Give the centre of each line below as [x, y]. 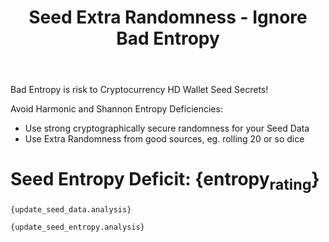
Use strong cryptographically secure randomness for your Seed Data [167, 128]
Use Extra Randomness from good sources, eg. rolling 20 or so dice [164, 139]
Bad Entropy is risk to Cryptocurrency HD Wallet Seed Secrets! [139, 90]
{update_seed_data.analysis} [71, 209]
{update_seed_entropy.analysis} [77, 227]
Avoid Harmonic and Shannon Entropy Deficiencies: [116, 109]
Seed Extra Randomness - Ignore [168, 17]
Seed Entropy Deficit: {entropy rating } [165, 181]
